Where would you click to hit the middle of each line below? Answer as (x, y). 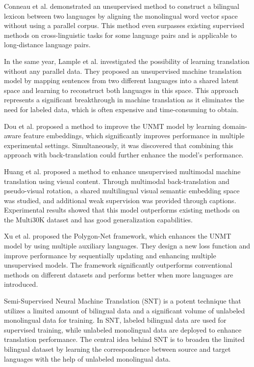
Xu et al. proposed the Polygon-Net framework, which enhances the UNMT (118, 236)
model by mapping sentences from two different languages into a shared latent (121, 80)
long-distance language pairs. (47, 45)
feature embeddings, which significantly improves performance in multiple (134, 136)
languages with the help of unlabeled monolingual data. (88, 358)
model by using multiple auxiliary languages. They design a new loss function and (127, 246)
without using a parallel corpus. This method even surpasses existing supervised (124, 25)
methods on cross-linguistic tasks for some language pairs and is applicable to (120, 35)
